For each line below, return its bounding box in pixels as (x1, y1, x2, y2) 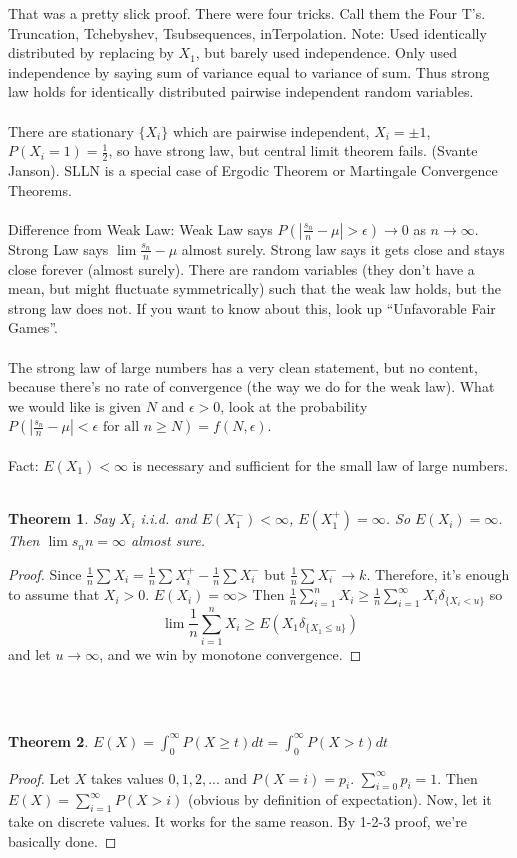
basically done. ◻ (8, 830, 117, 851)
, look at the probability (220, 395, 368, 416)
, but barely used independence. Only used (195, 42, 457, 63)
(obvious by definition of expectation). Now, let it (187, 789, 492, 810)
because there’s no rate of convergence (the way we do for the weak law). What (8, 376, 495, 397)
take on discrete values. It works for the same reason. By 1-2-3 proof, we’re (8, 811, 467, 832)
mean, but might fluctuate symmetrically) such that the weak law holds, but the (8, 278, 501, 299)
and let (8, 644, 51, 665)
